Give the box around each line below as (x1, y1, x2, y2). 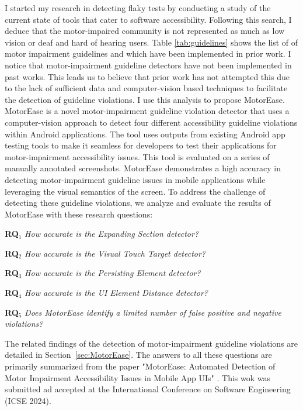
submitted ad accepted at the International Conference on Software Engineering (5, 383, 291, 395)
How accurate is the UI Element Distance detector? (25, 286, 208, 299)
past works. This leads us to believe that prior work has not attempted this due (5, 70, 290, 82)
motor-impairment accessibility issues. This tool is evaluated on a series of (5, 150, 270, 163)
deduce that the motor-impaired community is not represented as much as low (5, 25, 285, 37)
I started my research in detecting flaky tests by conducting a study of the (5, 2, 271, 13)
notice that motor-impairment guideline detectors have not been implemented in (5, 58, 292, 71)
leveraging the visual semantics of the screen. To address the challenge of (5, 185, 266, 197)
